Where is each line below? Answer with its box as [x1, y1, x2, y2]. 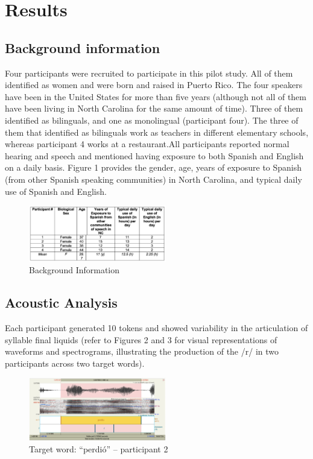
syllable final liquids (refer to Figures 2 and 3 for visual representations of [5, 333, 277, 346]
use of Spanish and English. [5, 185, 107, 197]
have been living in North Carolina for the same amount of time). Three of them [5, 102, 303, 115]
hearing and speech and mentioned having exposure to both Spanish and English [5, 149, 304, 162]
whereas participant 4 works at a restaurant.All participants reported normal [5, 138, 289, 150]
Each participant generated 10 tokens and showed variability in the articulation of [5, 321, 308, 334]
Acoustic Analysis [5, 293, 118, 312]
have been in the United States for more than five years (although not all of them [5, 90, 306, 103]
